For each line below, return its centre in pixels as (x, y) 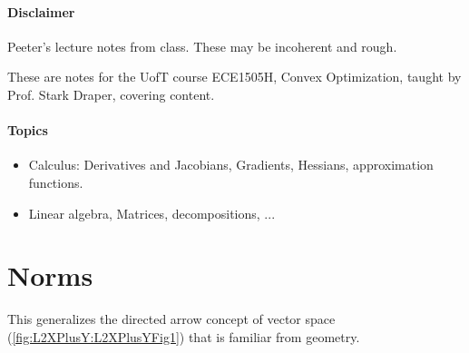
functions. (56, 182)
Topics (28, 130)
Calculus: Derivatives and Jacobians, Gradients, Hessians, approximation (231, 165)
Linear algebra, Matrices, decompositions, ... (152, 213)
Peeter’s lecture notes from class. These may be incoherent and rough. (202, 46)
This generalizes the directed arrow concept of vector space (171, 319)
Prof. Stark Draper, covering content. (111, 94)
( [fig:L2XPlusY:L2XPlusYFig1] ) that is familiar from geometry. (184, 336)
